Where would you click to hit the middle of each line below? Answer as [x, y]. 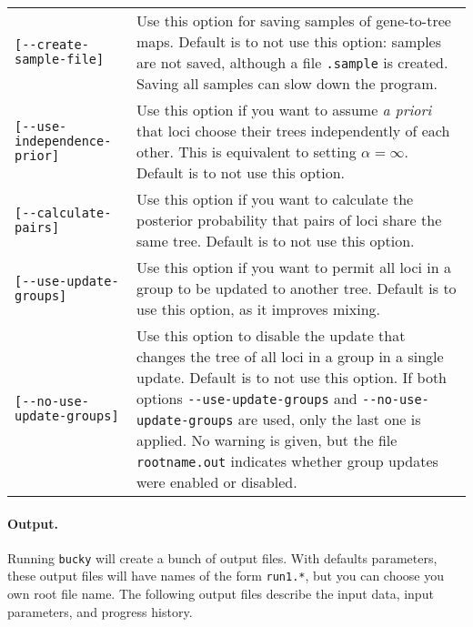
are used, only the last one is [329, 419]
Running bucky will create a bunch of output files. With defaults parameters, [222, 557]
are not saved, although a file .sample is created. [292, 62]
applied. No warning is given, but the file [267, 440]
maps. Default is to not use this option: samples [289, 41]
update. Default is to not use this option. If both [292, 377]
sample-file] [60, 59]
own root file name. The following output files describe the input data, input [221, 594]
